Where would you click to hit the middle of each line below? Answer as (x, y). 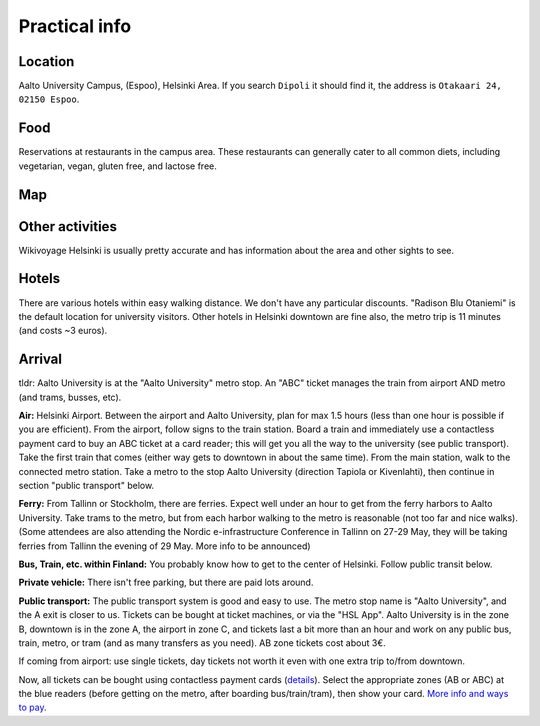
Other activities (67, 226)
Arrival (40, 359)
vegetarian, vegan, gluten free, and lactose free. (117, 166)
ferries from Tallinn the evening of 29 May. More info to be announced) (164, 546)
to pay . (32, 707)
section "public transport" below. (86, 485)
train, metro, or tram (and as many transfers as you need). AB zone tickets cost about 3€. (202, 642)
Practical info (75, 26)
